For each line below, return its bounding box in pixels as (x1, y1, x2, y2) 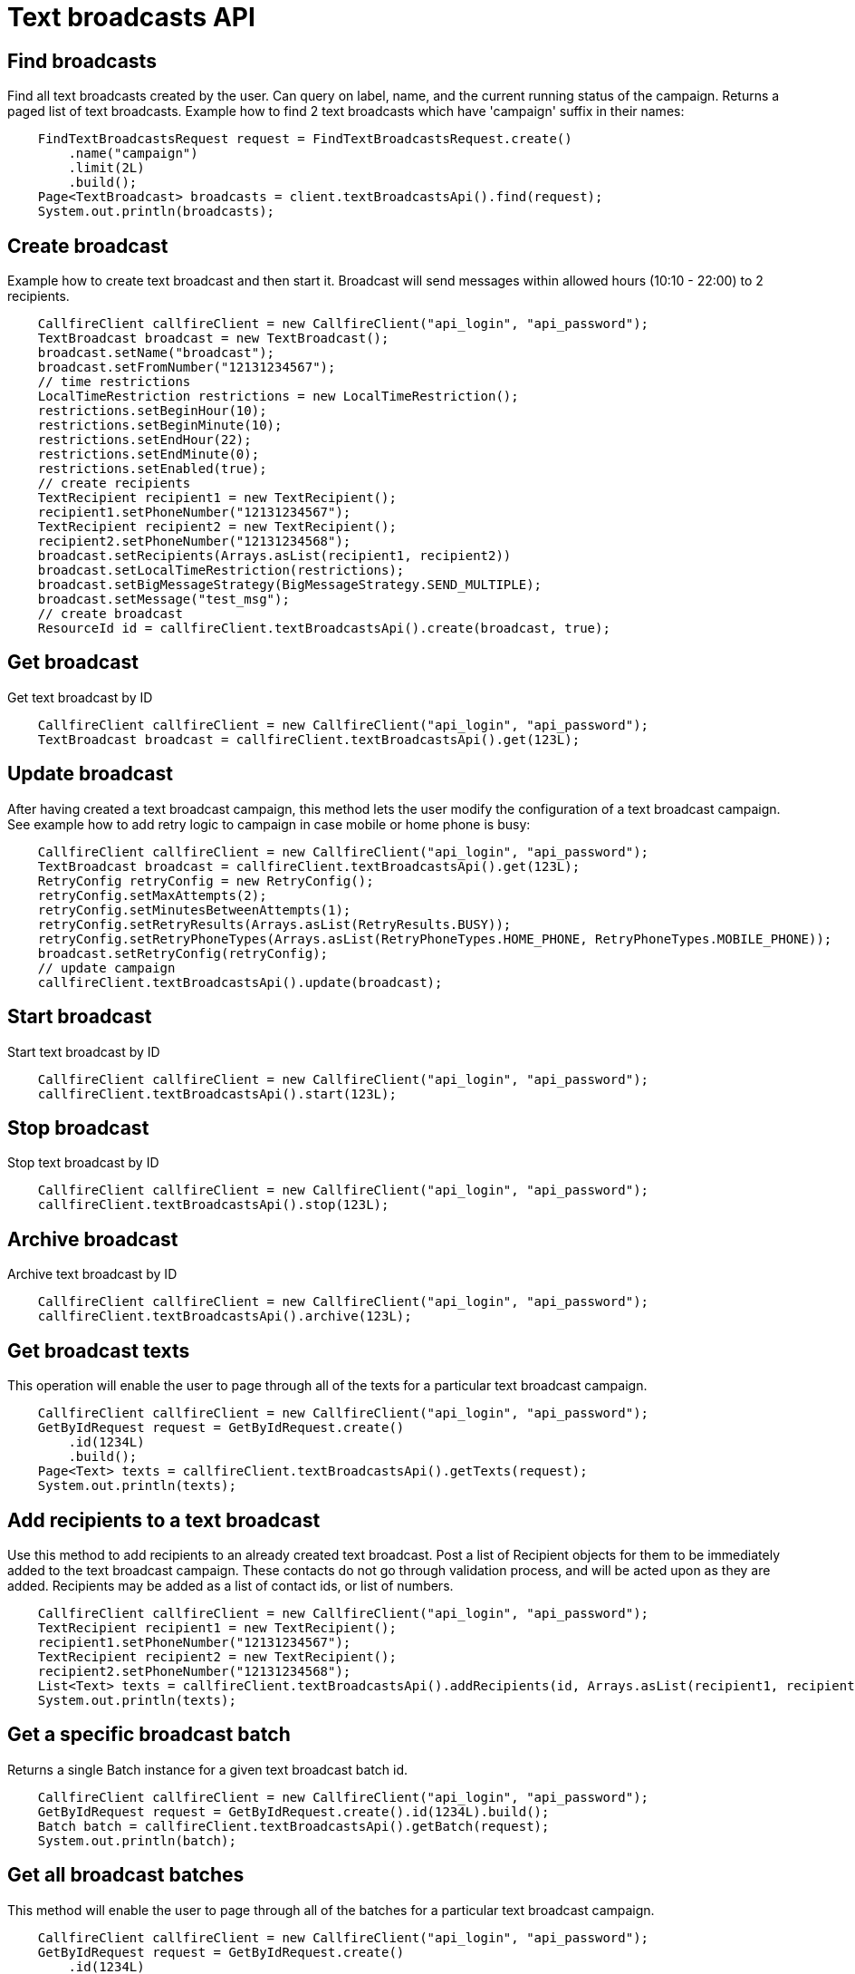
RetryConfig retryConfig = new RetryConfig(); (37, 873, 374, 888)
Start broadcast (7, 1005, 152, 1029)
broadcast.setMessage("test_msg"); (37, 592, 290, 607)
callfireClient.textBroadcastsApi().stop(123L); (37, 1197, 389, 1213)
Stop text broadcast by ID (7, 1155, 159, 1171)
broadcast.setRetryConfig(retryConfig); (37, 945, 329, 961)
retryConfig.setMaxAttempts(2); (37, 887, 267, 903)
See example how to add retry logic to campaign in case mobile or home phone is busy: (7, 816, 531, 832)
